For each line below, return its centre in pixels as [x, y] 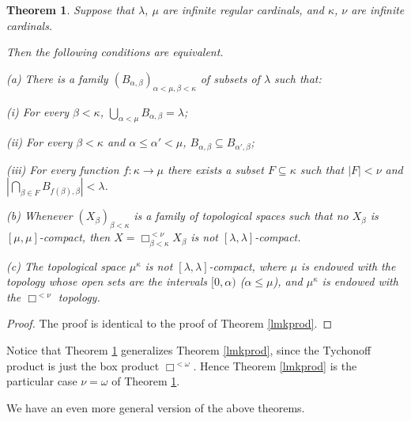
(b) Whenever [40, 216]
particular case [42, 381]
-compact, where [248, 265]
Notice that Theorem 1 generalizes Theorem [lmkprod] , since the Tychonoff [189, 350]
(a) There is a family [57, 78]
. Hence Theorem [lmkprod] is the [275, 365]
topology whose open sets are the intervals [107, 281]
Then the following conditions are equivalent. [115, 52]
